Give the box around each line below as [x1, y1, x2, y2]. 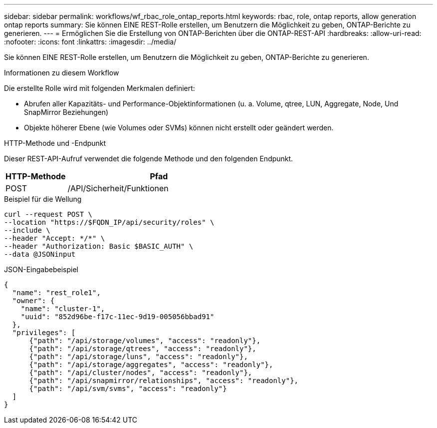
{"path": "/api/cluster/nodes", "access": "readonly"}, [29, 369, 252, 377]
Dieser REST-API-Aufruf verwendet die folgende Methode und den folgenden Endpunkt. [4, 154, 293, 163]
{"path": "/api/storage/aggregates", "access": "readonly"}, [29, 361, 273, 369]
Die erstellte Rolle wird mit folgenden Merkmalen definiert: [4, 84, 195, 92]
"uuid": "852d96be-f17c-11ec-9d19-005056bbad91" [20, 313, 215, 321]
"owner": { [12, 297, 55, 305]
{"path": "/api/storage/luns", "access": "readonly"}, [29, 353, 248, 361]
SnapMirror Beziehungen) [24, 108, 109, 116]
